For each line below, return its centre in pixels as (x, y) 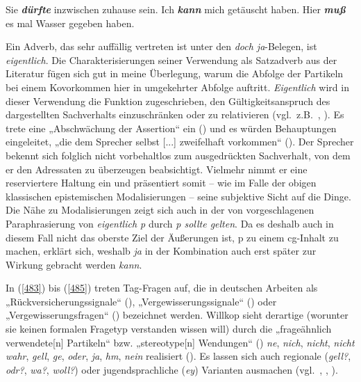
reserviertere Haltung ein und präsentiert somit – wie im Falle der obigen (161, 183)
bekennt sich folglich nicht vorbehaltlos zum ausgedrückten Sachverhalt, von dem (178, 155)
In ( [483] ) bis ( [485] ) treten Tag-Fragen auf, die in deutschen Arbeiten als (162, 288)
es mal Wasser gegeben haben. (70, 23)
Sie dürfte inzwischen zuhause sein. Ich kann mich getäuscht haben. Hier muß (176, 9)
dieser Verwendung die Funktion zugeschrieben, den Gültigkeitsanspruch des (168, 101)
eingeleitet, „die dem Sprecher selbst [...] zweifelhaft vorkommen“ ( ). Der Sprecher (180, 142)
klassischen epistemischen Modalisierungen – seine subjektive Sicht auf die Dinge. (178, 196)
